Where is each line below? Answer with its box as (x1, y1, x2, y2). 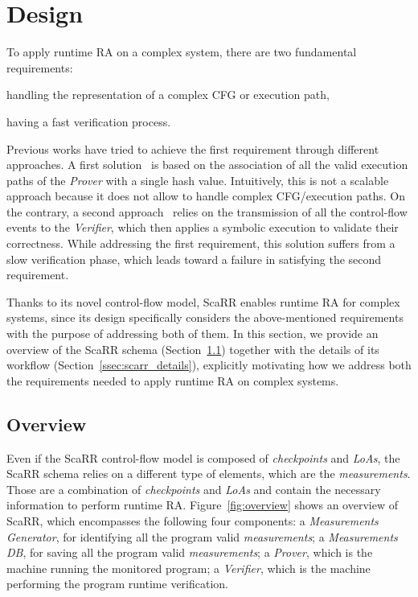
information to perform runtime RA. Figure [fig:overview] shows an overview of (6, 496, 398, 513)
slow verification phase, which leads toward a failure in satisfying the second (6, 250, 382, 267)
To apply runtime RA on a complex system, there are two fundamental (6, 43, 357, 60)
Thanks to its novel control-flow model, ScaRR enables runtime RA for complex (6, 293, 400, 310)
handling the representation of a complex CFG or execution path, (6, 86, 330, 103)
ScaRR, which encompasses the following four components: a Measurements (6, 512, 379, 529)
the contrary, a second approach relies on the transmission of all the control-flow (6, 203, 408, 220)
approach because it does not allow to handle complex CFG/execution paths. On (6, 187, 406, 204)
